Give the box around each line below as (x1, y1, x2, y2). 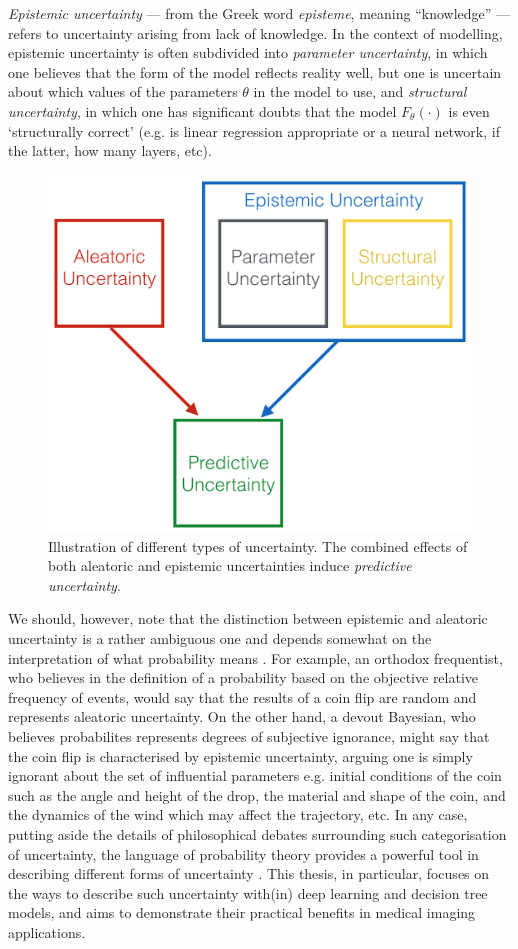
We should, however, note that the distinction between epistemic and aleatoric (8, 608, 488, 629)
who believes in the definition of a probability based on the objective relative (8, 667, 479, 688)
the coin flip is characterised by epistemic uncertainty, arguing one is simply (8, 745, 473, 766)
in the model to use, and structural (253, 81, 467, 102)
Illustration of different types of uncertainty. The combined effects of (48, 535, 468, 556)
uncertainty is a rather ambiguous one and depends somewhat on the (8, 628, 432, 649)
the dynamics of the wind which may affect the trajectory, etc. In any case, (8, 804, 468, 825)
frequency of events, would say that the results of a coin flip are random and (8, 686, 477, 707)
